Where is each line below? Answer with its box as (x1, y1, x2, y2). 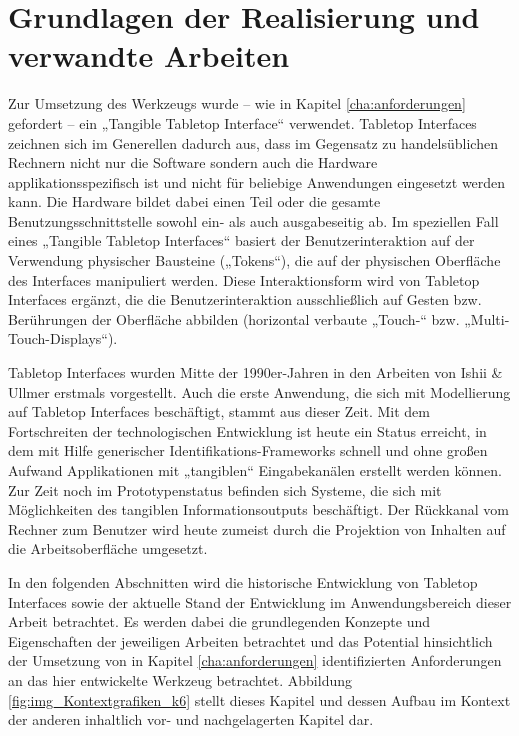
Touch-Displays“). (8, 328, 118, 349)
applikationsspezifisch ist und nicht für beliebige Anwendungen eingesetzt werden (8, 171, 506, 192)
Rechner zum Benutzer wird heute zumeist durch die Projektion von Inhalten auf (8, 518, 506, 539)
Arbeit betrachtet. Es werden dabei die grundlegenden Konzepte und (8, 611, 431, 632)
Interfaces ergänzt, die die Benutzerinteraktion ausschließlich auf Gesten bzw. (8, 289, 482, 310)
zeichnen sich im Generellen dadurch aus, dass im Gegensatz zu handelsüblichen (8, 132, 498, 153)
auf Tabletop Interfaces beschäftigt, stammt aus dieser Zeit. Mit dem (8, 401, 430, 422)
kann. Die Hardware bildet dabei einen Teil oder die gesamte (8, 191, 381, 212)
